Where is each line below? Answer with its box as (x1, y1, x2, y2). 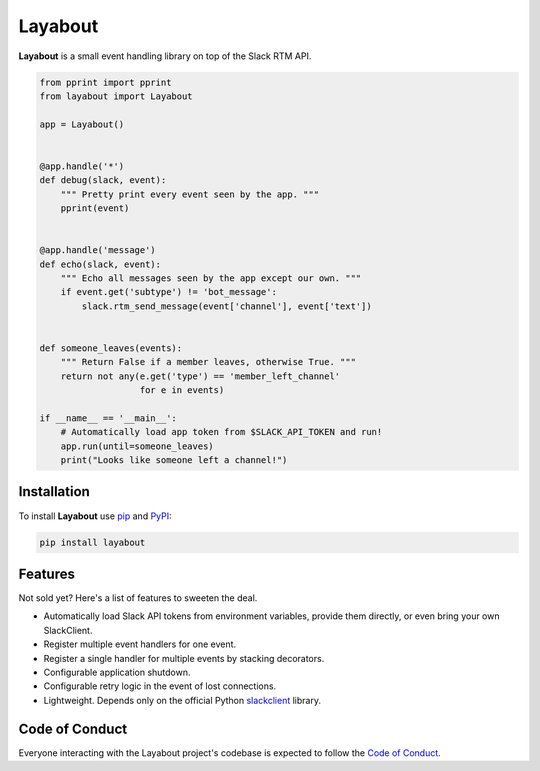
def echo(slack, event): (39, 258, 162, 270)
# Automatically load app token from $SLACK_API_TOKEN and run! (60, 426, 383, 438)
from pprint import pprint (39, 76, 172, 88)
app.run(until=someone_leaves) (60, 440, 214, 452)
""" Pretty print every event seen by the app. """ (60, 188, 320, 200)
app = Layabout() (39, 118, 125, 130)
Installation (18, 483, 90, 500)
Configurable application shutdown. (43, 666, 191, 679)
